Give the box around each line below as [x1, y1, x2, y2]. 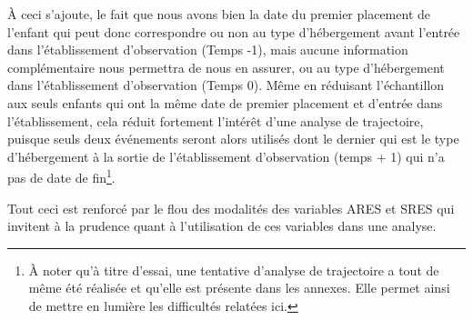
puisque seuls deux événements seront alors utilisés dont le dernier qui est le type [7, 129, 459, 148]
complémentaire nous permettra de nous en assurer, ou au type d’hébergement [7, 57, 445, 76]
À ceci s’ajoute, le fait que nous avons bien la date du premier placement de [7, 5, 430, 23]
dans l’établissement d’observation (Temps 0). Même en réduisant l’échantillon [7, 75, 445, 95]
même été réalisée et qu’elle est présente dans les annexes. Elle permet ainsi [28, 278, 450, 297]
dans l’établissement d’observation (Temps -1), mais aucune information [7, 40, 408, 59]
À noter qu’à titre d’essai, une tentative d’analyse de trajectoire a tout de [28, 260, 439, 279]
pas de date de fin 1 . [7, 165, 116, 186]
